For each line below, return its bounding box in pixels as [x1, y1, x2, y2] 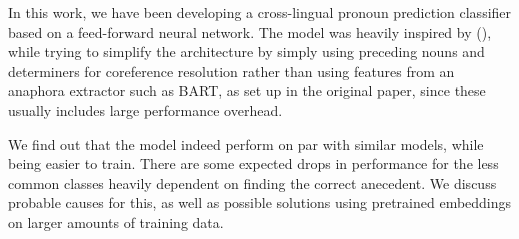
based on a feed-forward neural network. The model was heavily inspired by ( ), [8, 21, 492, 42]
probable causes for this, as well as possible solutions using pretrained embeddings [8, 192, 512, 213]
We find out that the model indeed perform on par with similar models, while [8, 133, 484, 154]
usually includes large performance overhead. [8, 99, 283, 120]
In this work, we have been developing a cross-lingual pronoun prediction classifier [8, 2, 512, 22]
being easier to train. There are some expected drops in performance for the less [8, 153, 499, 174]
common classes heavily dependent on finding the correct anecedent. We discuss [8, 172, 497, 193]
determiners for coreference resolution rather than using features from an [8, 60, 455, 81]
